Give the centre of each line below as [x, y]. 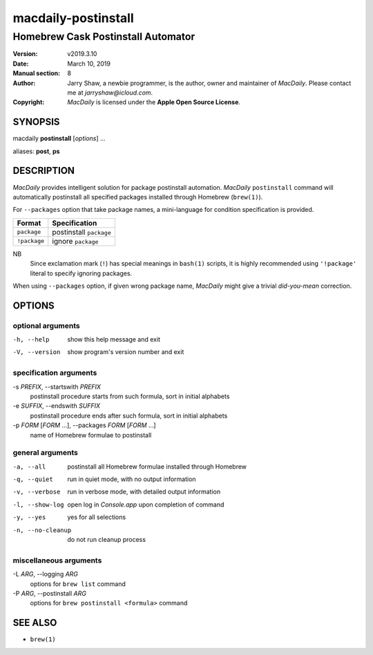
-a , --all [29, 467]
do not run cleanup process [107, 540]
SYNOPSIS [36, 122]
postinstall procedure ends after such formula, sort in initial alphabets [129, 416]
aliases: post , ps [36, 151]
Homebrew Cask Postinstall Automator [104, 37]
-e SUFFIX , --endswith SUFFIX [56, 406]
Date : [21, 63]
